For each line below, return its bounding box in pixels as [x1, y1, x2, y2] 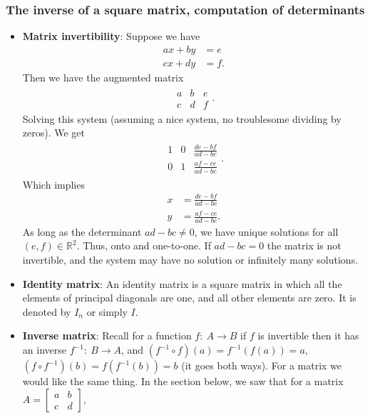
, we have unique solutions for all [194, 224, 339, 239]
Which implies [22, 176, 85, 191]
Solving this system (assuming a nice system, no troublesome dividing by [22, 111, 341, 126]
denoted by [22, 304, 71, 319]
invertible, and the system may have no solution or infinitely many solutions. [22, 252, 359, 267]
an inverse [22, 342, 66, 357]
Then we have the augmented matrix [22, 69, 184, 84]
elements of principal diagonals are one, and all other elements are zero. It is [22, 290, 356, 305]
